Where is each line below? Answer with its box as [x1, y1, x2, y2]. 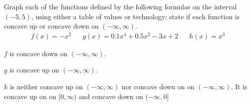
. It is [231, 81, 248, 92]
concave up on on [4, 91, 57, 101]
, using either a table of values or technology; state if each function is [31, 11, 240, 21]
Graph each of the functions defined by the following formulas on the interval [4, 1, 237, 11]
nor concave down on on [122, 81, 194, 92]
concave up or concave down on [4, 21, 99, 31]
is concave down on [9, 48, 68, 58]
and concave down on [79, 91, 143, 101]
